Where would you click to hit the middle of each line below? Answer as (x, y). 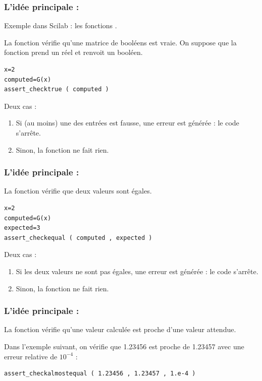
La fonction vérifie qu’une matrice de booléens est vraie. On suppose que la (120, 42)
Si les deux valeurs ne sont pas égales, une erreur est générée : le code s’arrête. (137, 271)
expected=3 (22, 228)
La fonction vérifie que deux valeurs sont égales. (78, 191)
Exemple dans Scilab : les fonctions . (61, 25)
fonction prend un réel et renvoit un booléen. (73, 52)
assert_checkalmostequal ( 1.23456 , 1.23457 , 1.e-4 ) (100, 374)
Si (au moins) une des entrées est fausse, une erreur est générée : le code (127, 123)
